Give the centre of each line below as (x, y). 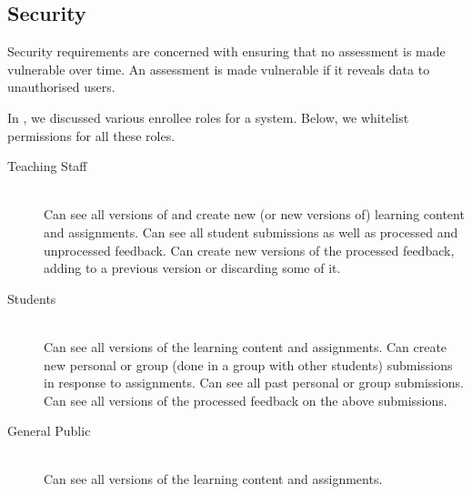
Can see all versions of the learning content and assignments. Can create (246, 346)
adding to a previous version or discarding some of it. (192, 268)
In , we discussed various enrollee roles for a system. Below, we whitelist (208, 117)
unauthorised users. (61, 87)
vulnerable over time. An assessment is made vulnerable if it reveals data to (219, 69)
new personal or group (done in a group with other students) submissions (248, 364)
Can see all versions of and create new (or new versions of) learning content (254, 214)
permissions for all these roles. (91, 135)
